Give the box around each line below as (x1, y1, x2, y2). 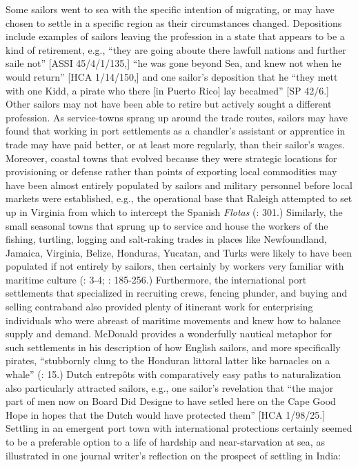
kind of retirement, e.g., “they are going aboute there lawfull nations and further (6, 42, 346, 57)
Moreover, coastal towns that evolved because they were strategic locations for (6, 150, 337, 165)
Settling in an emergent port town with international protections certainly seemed (6, 421, 352, 435)
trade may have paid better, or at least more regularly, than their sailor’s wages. (6, 137, 345, 151)
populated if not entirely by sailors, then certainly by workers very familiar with (6, 259, 344, 273)
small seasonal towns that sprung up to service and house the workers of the (6, 218, 328, 232)
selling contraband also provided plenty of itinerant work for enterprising (6, 299, 313, 314)
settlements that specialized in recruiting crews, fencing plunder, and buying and (6, 286, 348, 300)
